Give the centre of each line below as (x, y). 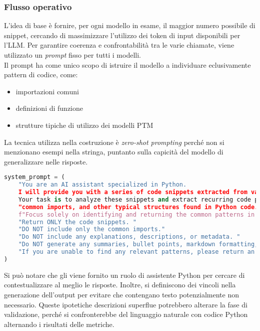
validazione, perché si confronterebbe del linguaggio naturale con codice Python (126, 314)
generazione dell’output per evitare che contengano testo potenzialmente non (121, 295)
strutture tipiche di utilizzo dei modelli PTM (84, 125)
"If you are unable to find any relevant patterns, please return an (136, 252)
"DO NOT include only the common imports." (92, 229)
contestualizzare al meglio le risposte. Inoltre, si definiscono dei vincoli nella (120, 285)
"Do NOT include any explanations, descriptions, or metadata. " (129, 237)
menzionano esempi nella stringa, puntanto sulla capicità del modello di (114, 152)
